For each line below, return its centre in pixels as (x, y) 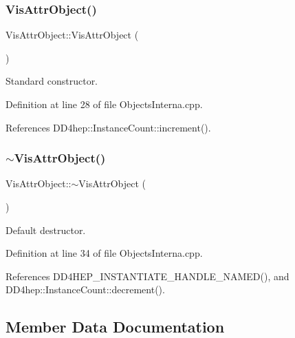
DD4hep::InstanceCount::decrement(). (85, 289)
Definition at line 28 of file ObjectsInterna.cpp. (104, 104)
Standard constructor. (52, 81)
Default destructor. (46, 230)
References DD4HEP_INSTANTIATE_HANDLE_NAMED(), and (147, 276)
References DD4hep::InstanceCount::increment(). (108, 127)
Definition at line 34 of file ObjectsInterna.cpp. (104, 253)
